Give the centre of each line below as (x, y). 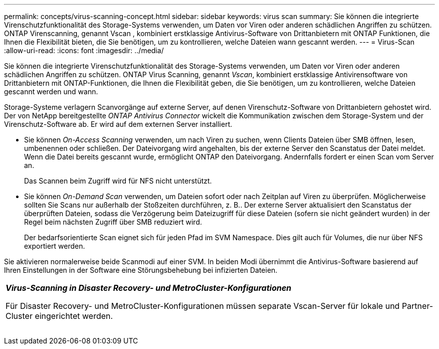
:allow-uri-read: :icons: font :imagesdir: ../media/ (84, 50)
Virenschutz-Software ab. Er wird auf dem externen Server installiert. (118, 124)
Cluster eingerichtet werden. (59, 316)
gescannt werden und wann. (51, 92)
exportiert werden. (55, 246)
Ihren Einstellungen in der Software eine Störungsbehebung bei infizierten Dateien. (141, 270)
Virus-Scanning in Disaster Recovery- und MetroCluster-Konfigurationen (149, 288)
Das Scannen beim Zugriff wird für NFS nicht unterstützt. (118, 181)
